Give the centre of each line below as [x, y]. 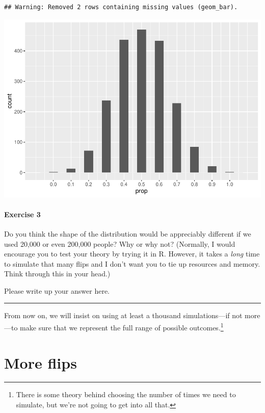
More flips [41, 362]
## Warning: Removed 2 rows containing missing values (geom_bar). [121, 7]
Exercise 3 [22, 214]
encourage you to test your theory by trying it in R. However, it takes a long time [132, 254]
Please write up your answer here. [57, 290]
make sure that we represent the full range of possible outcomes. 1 [122, 327]
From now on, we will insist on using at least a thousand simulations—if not [123, 315]
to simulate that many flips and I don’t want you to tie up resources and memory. [132, 263]
